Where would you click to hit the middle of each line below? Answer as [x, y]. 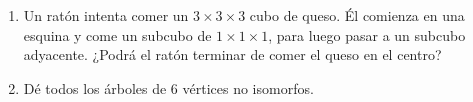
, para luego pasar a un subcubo [367, 34]
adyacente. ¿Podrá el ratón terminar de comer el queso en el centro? [232, 54]
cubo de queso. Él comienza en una [357, 15]
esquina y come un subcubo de [117, 34]
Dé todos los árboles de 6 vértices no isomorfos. [168, 87]
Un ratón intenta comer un [106, 15]
